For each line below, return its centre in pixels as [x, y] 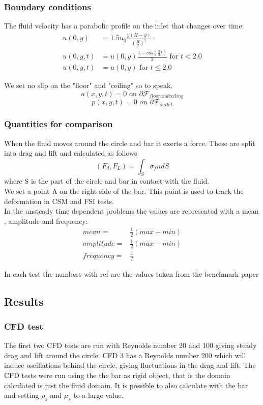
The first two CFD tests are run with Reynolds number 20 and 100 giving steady [130, 345]
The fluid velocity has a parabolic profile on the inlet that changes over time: [124, 26]
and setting [22, 395]
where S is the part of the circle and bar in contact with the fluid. [107, 181]
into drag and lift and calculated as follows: [72, 153]
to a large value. [98, 395]
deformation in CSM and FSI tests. [59, 201]
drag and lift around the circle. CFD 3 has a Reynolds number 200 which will [125, 355]
